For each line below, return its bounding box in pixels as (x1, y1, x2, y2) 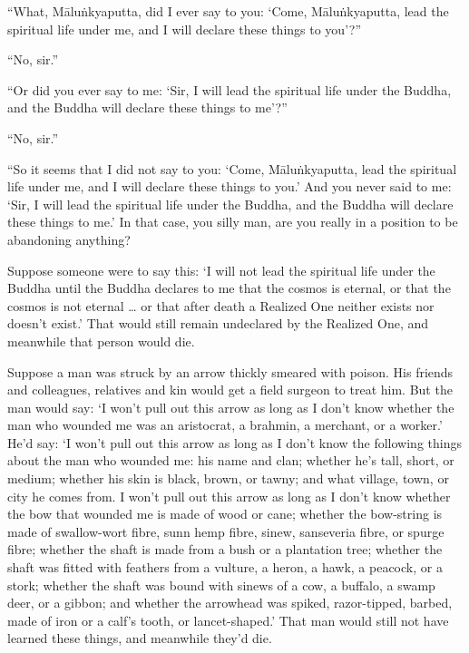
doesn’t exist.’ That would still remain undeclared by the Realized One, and (7, 314, 429, 333)
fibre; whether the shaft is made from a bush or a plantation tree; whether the (7, 540, 443, 559)
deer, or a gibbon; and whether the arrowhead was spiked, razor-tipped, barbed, (7, 593, 453, 612)
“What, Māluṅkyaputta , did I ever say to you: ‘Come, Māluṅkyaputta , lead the (7, 2, 449, 20)
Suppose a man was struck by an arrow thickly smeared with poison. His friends (7, 362, 454, 381)
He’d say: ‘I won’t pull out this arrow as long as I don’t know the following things (7, 433, 462, 452)
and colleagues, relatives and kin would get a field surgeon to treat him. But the (7, 380, 453, 399)
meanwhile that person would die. (7, 331, 195, 350)
